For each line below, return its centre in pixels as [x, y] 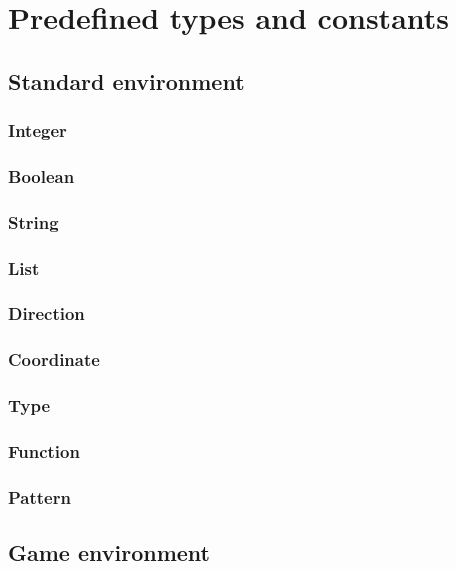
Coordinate [54, 359]
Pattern [39, 496]
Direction [46, 313]
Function [44, 450]
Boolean [41, 175]
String [33, 221]
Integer [37, 130]
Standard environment [126, 80]
